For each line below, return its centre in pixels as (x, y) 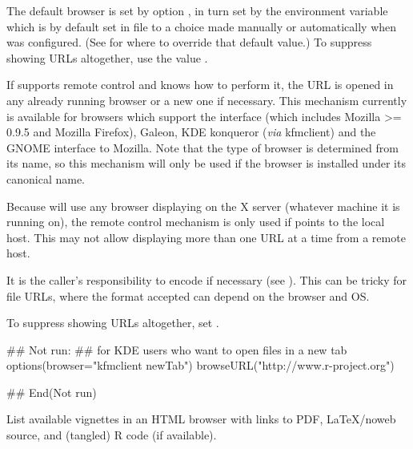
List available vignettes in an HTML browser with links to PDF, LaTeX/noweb (201, 419)
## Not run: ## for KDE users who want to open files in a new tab (177, 349)
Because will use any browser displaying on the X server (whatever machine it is (203, 206)
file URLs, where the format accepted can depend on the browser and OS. (188, 295)
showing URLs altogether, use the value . (107, 57)
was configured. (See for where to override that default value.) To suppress (189, 42)
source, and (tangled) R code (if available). (112, 435)
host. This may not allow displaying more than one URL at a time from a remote (206, 237)
